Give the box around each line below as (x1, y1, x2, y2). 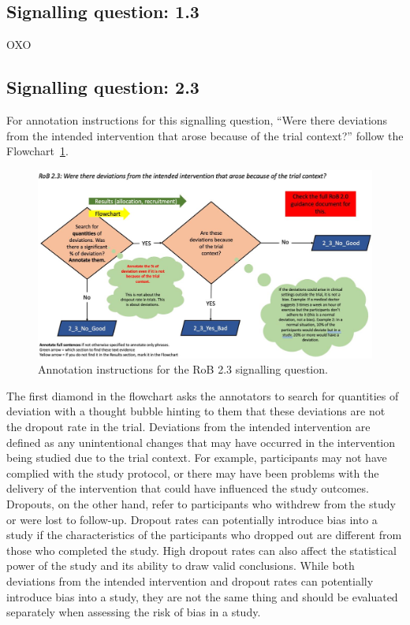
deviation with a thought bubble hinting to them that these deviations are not (6, 403, 386, 419)
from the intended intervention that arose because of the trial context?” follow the (6, 127, 404, 143)
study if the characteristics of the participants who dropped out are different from (6, 526, 402, 543)
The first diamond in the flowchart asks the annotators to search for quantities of (6, 387, 399, 404)
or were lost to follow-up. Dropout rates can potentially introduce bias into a (6, 511, 378, 527)
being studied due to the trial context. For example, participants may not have (6, 449, 387, 466)
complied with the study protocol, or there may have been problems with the (6, 464, 379, 481)
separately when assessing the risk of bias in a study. (6, 604, 261, 620)
